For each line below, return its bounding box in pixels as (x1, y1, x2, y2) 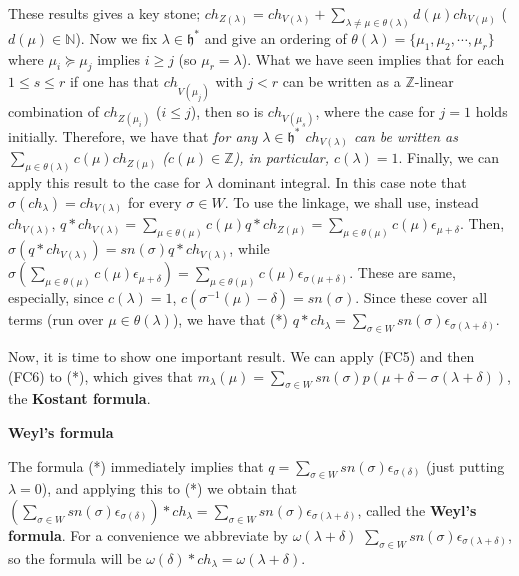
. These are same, (349, 262, 456, 283)
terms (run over (8, 309, 104, 330)
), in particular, (233, 147, 330, 168)
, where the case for (315, 100, 435, 121)
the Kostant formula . (8, 388, 151, 409)
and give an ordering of (204, 27, 347, 48)
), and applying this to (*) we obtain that (41, 478, 298, 499)
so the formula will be (8, 547, 142, 568)
